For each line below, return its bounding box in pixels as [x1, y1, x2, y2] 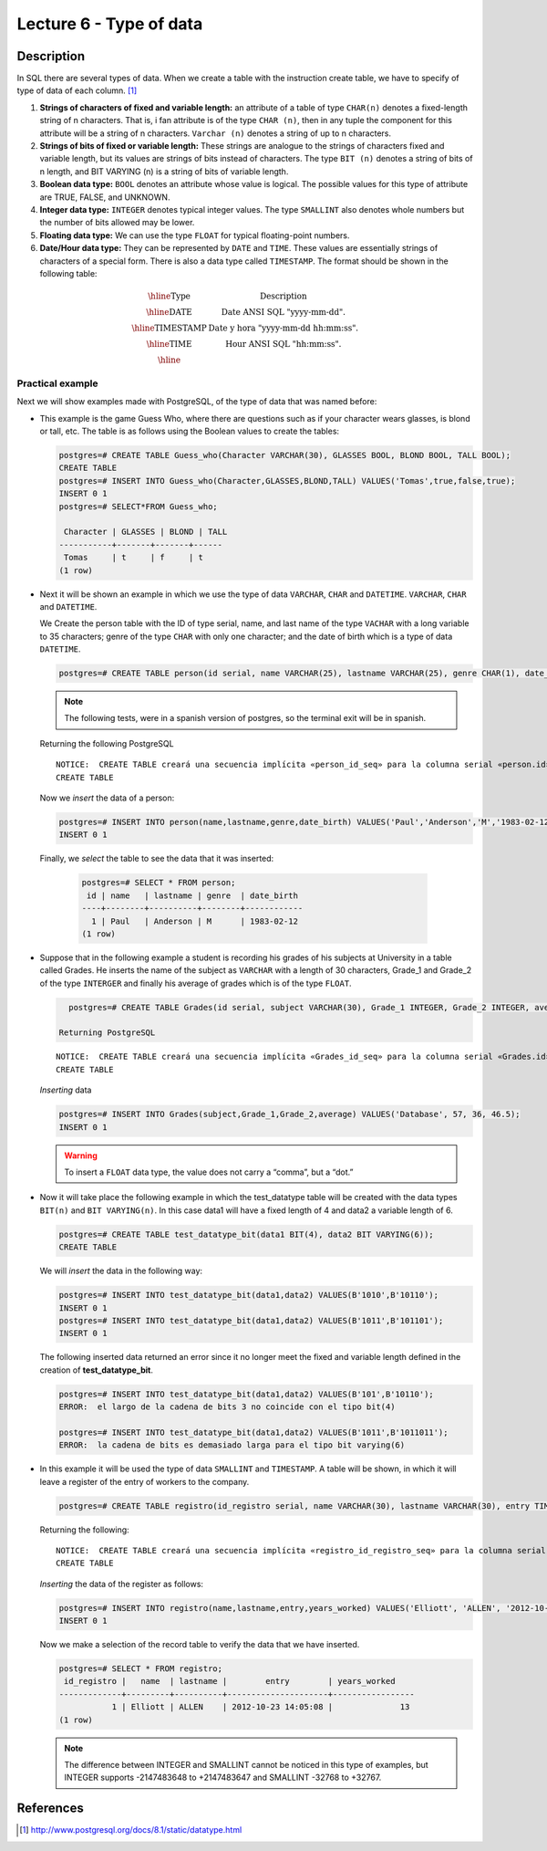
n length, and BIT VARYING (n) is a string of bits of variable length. [39, 165, 289, 177]
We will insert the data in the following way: [39, 1265, 203, 1277]
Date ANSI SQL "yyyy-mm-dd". [221, 307, 346, 318]
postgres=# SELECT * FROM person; [81, 877, 236, 888]
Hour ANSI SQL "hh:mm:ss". [224, 339, 342, 350]
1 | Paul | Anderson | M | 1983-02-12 [91, 915, 298, 926]
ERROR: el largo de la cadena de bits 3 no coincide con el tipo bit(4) [58, 1402, 396, 1412]
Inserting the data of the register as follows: [39, 1578, 204, 1589]
